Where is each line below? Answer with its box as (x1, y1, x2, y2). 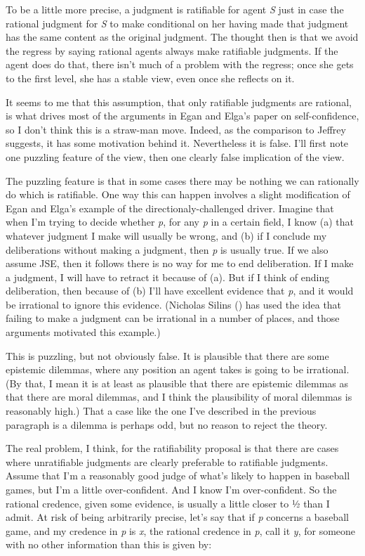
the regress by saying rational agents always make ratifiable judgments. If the (6, 43, 338, 58)
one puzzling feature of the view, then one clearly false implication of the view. (6, 149, 345, 164)
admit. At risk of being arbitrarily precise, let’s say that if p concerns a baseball (6, 510, 349, 524)
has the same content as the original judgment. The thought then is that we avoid (6, 30, 359, 44)
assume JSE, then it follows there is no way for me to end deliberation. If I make (6, 256, 354, 271)
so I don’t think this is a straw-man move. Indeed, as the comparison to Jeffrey (6, 122, 346, 136)
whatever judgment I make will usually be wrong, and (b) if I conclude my (6, 228, 327, 243)
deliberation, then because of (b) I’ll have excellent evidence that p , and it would (6, 283, 354, 298)
